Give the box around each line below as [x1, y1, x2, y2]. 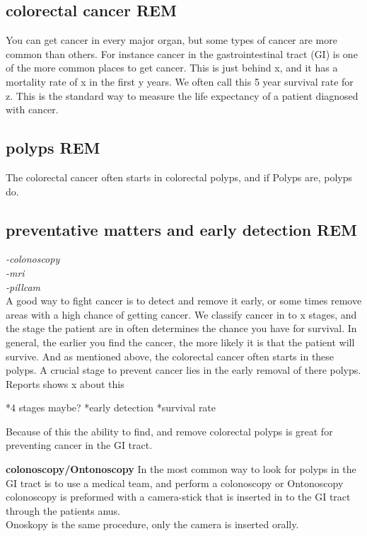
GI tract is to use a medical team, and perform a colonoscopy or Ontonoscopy [6, 475, 344, 490]
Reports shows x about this [6, 376, 124, 391]
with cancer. [6, 102, 59, 117]
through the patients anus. [6, 503, 120, 518]
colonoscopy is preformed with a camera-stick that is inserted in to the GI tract [6, 489, 351, 504]
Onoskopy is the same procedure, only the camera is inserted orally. [6, 517, 299, 532]
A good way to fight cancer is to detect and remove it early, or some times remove [6, 293, 362, 308]
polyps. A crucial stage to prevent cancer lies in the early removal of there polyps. [6, 363, 361, 377]
